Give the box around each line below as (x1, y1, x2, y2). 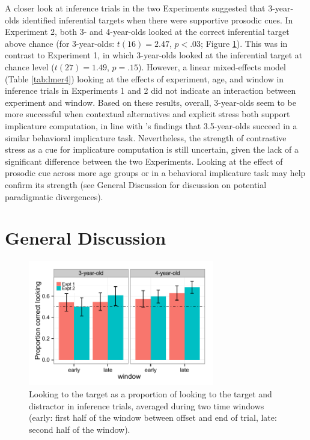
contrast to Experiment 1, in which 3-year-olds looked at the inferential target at (5, 49, 303, 61)
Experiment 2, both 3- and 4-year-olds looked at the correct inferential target (5, 25, 290, 38)
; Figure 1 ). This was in (201, 37, 288, 49)
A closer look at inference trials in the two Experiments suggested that (5, 2, 266, 14)
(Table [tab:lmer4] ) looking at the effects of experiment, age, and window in (5, 72, 284, 85)
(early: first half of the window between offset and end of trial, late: (29, 411, 277, 424)
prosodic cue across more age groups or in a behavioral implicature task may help (5, 167, 306, 179)
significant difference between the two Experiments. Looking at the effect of (5, 154, 283, 167)
